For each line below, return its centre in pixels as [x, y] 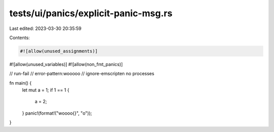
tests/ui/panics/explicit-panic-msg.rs [91, 13]
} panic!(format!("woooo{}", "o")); [57, 113]
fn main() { [21, 83]
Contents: [20, 38]
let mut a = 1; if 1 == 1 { [46, 90]
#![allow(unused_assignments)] [59, 51]
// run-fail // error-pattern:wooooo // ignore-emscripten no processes [82, 74]
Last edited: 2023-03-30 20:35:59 [45, 28]
